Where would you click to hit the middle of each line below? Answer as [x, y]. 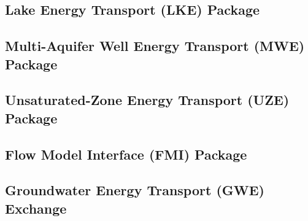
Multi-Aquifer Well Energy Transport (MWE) [155, 46]
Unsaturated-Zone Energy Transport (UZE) [147, 100]
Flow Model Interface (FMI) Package [126, 154]
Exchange [36, 208]
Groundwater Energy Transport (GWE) [135, 190]
